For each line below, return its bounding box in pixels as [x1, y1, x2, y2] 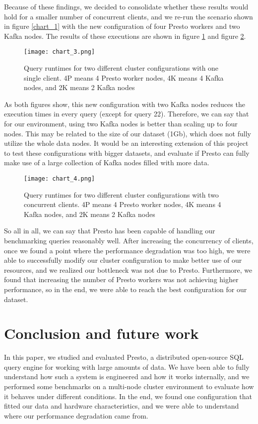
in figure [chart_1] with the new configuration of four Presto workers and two [4, 21, 240, 31]
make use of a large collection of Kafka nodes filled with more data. [4, 157, 209, 168]
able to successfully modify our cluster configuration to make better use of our [4, 255, 242, 265]
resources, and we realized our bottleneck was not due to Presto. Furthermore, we [4, 264, 253, 275]
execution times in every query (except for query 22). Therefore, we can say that [4, 108, 249, 119]
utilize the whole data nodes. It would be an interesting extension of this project [4, 138, 249, 148]
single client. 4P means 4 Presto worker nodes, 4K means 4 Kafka [24, 72, 224, 83]
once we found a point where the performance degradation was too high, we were [4, 245, 251, 255]
